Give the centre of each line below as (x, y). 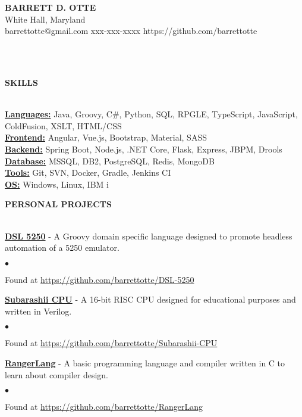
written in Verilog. (38, 311)
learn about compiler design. (57, 374)
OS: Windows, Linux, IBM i (57, 184)
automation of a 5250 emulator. (62, 248)
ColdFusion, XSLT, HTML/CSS (63, 125)
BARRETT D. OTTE (51, 7)
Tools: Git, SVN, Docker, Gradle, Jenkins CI (88, 172)
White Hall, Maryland (45, 19)
